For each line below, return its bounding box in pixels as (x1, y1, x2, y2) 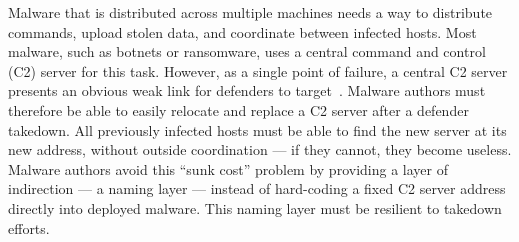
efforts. (8, 217, 50, 238)
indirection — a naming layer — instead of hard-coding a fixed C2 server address (8, 178, 506, 199)
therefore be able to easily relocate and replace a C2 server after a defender (8, 99, 469, 120)
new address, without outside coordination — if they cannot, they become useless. (8, 139, 512, 160)
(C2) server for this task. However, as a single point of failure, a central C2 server (8, 60, 508, 81)
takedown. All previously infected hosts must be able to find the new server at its (8, 119, 507, 140)
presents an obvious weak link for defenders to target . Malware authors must (8, 80, 486, 101)
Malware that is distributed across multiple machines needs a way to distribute (8, 2, 493, 22)
